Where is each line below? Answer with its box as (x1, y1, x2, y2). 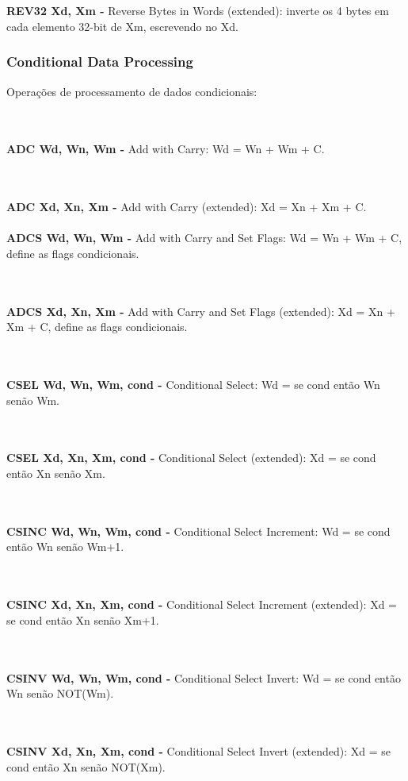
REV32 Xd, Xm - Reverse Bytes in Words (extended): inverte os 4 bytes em (6, 2, 389, 19)
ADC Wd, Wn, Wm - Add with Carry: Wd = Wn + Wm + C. (6, 140, 325, 157)
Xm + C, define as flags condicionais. (6, 318, 188, 335)
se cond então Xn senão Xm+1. (6, 611, 159, 628)
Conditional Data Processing (6, 52, 193, 71)
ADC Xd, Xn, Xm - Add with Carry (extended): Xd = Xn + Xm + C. (6, 198, 367, 215)
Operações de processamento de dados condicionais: (6, 83, 257, 99)
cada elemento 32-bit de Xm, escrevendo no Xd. (6, 17, 238, 34)
